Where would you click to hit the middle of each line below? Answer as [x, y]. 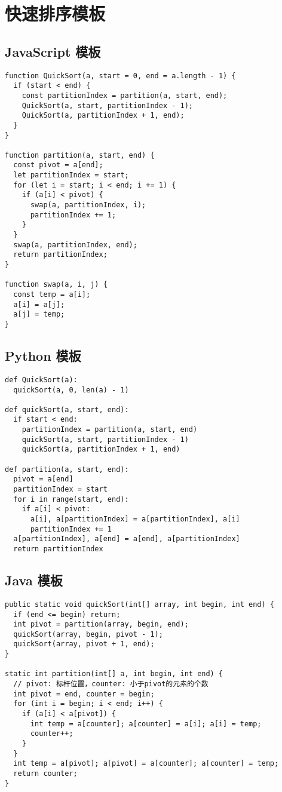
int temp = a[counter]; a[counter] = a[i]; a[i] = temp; [146, 724]
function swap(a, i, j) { [56, 285]
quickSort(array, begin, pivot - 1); [88, 634]
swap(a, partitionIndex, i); [88, 205]
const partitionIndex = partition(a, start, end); [125, 95]
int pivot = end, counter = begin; [84, 694]
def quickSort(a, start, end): [67, 409]
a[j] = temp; [39, 314]
